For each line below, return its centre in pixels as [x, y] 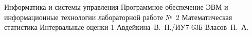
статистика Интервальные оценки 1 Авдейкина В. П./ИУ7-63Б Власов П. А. [127, 27]
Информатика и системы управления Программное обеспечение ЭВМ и [116, 7]
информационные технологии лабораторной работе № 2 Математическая [118, 17]
